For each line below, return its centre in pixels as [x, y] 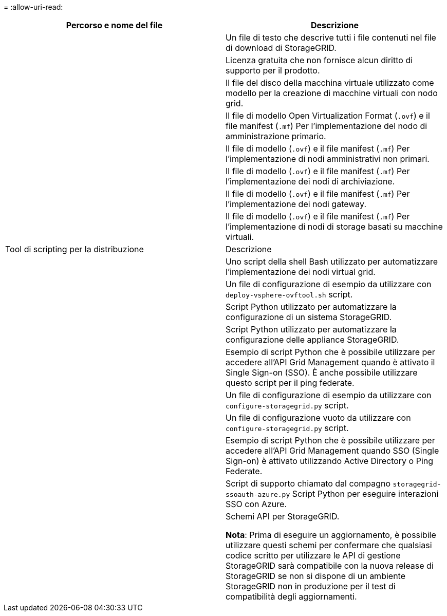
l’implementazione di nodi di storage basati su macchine [334, 227]
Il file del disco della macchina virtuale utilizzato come [330, 83]
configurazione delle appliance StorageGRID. [312, 340]
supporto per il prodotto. [273, 70]
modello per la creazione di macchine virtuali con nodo [332, 93]
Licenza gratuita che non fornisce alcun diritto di [319, 60]
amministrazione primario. [276, 136]
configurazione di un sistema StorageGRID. [309, 317]
